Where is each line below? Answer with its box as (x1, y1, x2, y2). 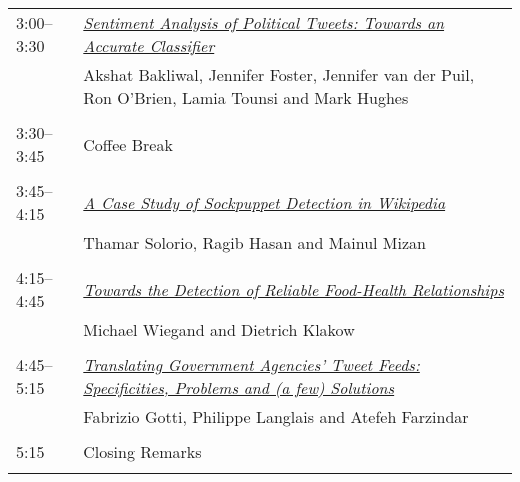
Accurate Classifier (83, 34, 215, 57)
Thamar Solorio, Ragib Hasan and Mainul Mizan (83, 231, 426, 254)
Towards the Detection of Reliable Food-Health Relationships (83, 277, 504, 301)
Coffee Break (83, 132, 173, 156)
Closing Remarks (83, 440, 202, 463)
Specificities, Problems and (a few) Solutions (83, 376, 395, 399)
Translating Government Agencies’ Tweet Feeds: (83, 353, 420, 376)
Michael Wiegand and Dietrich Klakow (83, 318, 355, 341)
